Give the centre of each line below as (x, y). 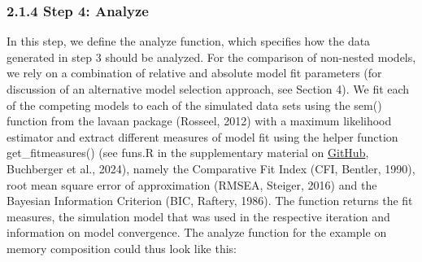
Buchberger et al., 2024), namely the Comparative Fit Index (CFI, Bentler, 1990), (211, 168)
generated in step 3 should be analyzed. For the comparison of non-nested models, (211, 57)
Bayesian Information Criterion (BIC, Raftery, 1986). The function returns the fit (210, 201)
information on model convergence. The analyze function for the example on (197, 232)
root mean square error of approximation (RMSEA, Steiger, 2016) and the (192, 184)
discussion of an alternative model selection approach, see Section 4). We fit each (208, 89)
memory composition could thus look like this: (122, 248)
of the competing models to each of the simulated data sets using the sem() (194, 105)
